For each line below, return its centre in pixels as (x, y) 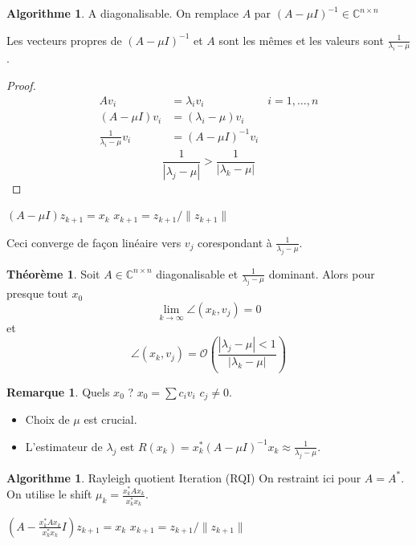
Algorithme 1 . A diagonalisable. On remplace (122, 13)
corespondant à (235, 242)
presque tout (37, 293)
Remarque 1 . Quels (58, 391)
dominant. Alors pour (322, 273)
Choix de (47, 419)
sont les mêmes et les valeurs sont (301, 40)
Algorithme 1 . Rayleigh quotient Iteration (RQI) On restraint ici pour (184, 477)
